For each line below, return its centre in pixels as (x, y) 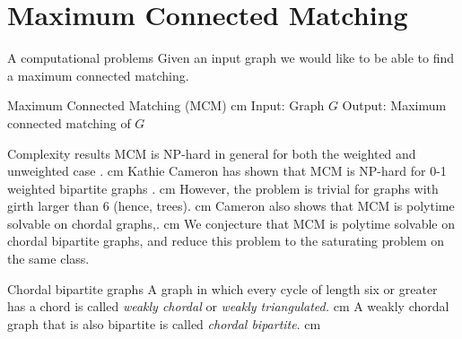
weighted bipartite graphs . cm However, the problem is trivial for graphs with (223, 188)
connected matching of (69, 122)
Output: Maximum (394, 105)
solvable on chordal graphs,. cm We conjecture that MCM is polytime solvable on (231, 223)
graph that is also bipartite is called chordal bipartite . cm (164, 323)
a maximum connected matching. (98, 75)
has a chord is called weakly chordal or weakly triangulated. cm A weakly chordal (228, 306)
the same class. (48, 259)
